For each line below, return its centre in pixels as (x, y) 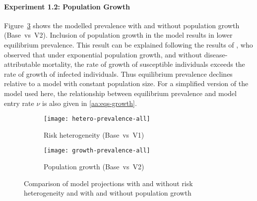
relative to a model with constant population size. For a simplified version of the (126, 83)
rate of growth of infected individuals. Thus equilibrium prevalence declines (118, 74)
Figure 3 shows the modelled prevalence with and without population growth (122, 25)
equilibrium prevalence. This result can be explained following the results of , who (128, 44)
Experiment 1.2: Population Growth (67, 6)
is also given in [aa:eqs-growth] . (90, 103)
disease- (216, 54)
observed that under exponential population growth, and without (103, 54)
